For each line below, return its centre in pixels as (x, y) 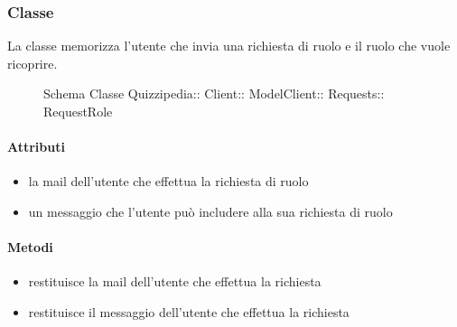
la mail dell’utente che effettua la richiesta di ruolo (168, 181)
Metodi (30, 247)
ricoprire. (33, 63)
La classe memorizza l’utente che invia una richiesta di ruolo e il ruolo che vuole (229, 46)
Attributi (36, 147)
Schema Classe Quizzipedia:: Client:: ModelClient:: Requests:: (214, 93)
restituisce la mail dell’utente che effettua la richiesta (175, 281)
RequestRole (78, 111)
